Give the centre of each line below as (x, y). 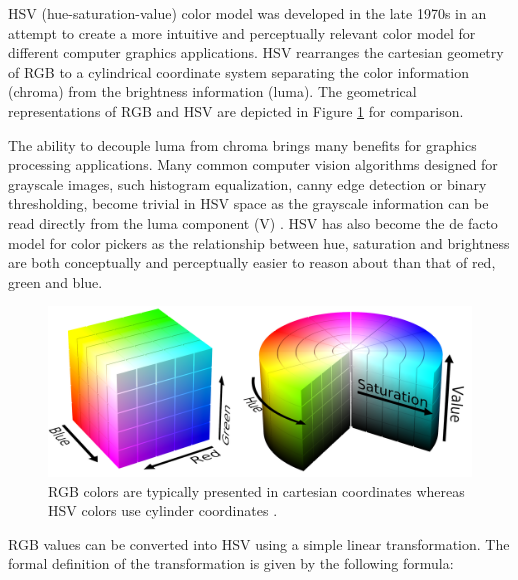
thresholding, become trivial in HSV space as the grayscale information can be (248, 203)
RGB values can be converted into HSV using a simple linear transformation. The (259, 543)
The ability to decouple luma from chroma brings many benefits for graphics (242, 144)
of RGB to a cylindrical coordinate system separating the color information (238, 71)
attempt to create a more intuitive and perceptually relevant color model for (242, 32)
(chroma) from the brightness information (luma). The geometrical (212, 91)
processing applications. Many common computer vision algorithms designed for (253, 164)
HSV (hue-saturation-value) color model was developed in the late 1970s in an (247, 13)
